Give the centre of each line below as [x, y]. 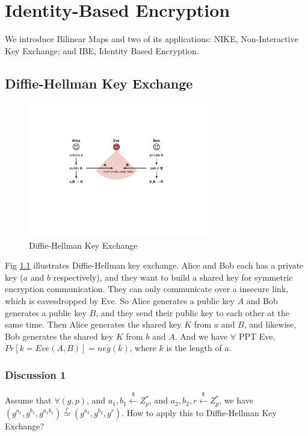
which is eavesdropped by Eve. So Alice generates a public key [120, 301]
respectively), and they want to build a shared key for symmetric [173, 277]
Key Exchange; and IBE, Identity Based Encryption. [102, 50]
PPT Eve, [257, 336]
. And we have [201, 336]
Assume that [28, 400]
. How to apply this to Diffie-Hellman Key [199, 412]
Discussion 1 [35, 374]
